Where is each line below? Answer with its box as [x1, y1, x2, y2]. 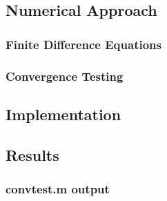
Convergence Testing [6, 67, 124, 84]
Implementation [6, 103, 121, 124]
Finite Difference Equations [6, 35, 161, 52]
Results [6, 144, 59, 165]
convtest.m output [6, 180, 110, 197]
